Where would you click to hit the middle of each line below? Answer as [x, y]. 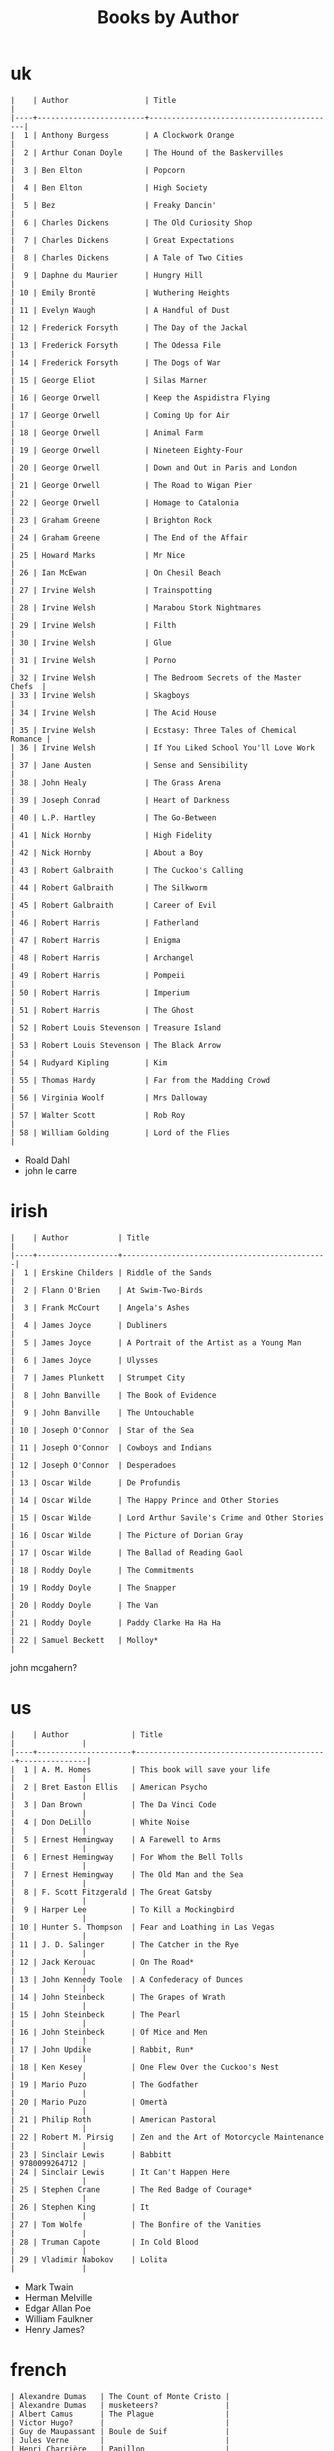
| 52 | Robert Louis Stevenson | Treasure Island [116, 1027]
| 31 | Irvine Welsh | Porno [93, 660]
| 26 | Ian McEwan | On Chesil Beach [116, 572]
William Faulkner [59, 2318]
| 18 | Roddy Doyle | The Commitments [102, 1570]
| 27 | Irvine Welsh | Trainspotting [111, 590]
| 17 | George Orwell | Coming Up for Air [120, 415]
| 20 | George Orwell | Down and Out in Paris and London [154, 467]
